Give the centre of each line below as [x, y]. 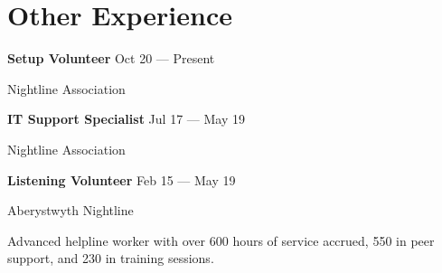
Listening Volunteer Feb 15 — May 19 [122, 179]
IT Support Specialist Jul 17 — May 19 [126, 119]
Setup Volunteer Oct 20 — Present [111, 58]
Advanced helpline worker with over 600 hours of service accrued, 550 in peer [221, 240]
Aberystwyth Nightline [71, 210]
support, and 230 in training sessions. [111, 258]
